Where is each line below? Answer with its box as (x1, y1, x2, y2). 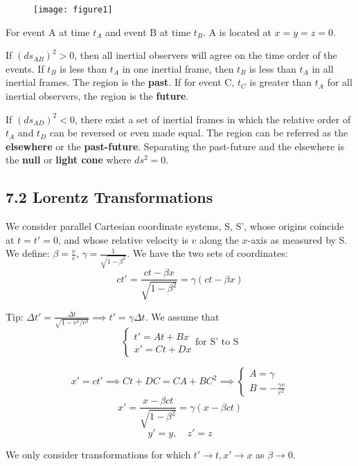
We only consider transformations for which (6, 447, 191, 461)
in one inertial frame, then (122, 61, 234, 75)
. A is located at (203, 24, 271, 39)
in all (312, 61, 334, 75)
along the (199, 232, 239, 247)
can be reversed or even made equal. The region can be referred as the (49, 125, 348, 140)
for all (327, 75, 352, 89)
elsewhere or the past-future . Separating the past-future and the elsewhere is (6, 138, 345, 153)
